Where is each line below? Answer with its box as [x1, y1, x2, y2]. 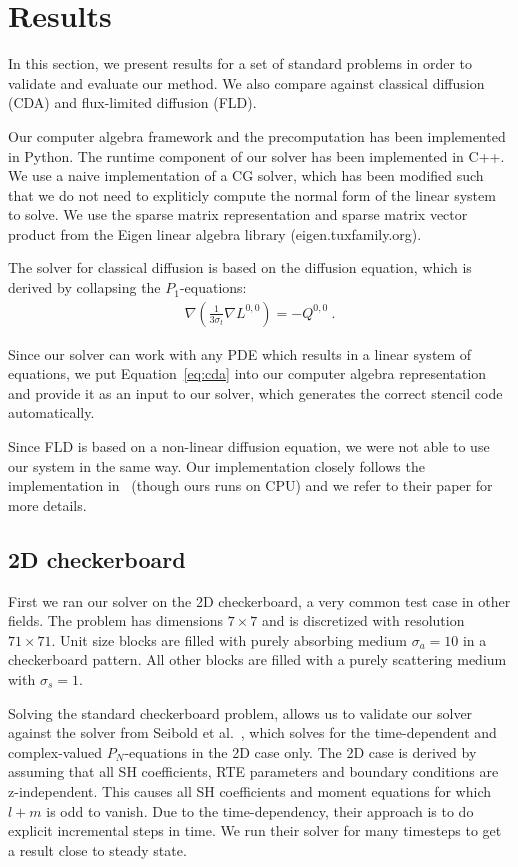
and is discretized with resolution [261, 610, 465, 631]
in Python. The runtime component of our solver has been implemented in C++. [8, 145, 505, 166]
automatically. [8, 402, 95, 423]
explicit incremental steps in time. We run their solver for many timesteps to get [8, 820, 502, 841]
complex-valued [8, 741, 103, 762]
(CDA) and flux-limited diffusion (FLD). [8, 92, 257, 113]
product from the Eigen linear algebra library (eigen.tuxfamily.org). [8, 223, 422, 244]
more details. [8, 494, 87, 515]
